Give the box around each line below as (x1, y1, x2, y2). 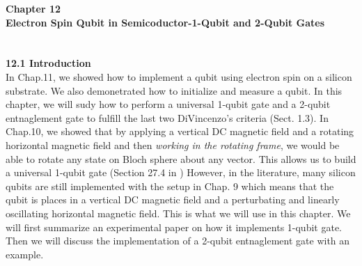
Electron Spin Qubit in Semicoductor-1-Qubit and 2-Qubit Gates (6, 15, 325, 29)
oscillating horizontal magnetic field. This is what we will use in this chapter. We (6, 205, 351, 220)
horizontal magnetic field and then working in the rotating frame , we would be (6, 137, 340, 152)
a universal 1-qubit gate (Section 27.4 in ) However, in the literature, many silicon (6, 165, 356, 180)
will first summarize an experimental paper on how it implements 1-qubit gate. (6, 219, 342, 234)
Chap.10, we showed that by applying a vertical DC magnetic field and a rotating (6, 124, 354, 139)
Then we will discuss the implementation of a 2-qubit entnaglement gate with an (6, 233, 350, 248)
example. (6, 247, 44, 261)
